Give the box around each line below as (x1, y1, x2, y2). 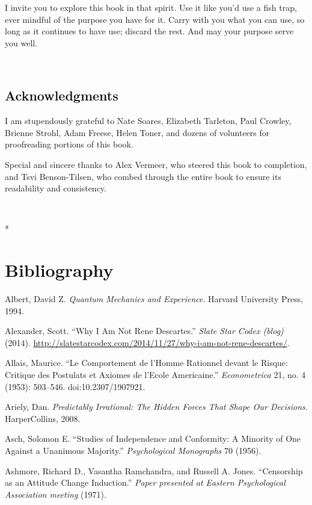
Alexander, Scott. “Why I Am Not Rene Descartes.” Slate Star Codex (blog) (5, 324, 284, 337)
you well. (5, 36, 38, 49)
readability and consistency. (5, 182, 106, 194)
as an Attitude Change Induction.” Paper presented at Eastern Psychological (5, 476, 286, 489)
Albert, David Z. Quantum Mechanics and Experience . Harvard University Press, (5, 293, 304, 305)
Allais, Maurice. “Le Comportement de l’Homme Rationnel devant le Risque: (5, 356, 288, 369)
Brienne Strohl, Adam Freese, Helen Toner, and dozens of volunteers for (5, 126, 270, 138)
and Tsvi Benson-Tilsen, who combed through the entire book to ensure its (5, 170, 281, 182)
